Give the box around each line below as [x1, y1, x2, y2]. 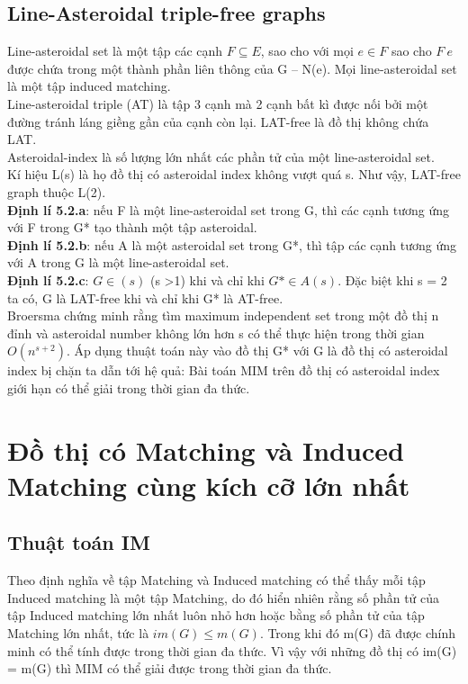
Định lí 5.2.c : [7, 270, 89, 289]
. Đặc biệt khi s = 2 [337, 270, 447, 289]
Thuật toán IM [7, 528, 150, 556]
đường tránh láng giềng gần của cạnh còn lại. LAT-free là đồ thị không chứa [7, 112, 429, 130]
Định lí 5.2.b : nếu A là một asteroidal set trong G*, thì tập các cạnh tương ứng [7, 235, 456, 254]
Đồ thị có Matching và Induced [7, 431, 404, 468]
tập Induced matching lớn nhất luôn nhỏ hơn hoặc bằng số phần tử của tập [7, 606, 425, 625]
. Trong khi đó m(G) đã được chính [259, 624, 456, 643]
